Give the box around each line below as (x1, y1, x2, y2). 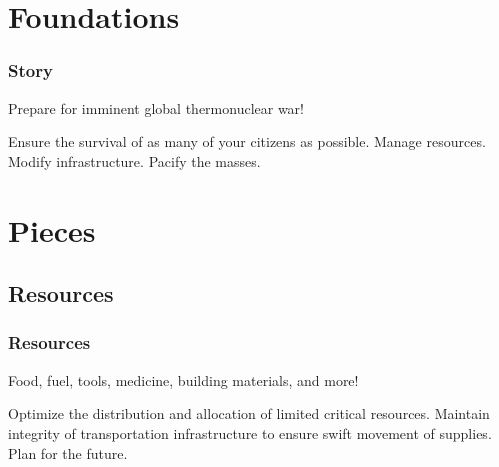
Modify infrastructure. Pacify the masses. (8, 150, 261, 171)
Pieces (8, 209, 96, 250)
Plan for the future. (8, 442, 128, 463)
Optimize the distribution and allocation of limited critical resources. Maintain (8, 403, 490, 424)
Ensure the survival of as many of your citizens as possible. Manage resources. (8, 131, 486, 152)
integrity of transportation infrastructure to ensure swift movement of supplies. (8, 422, 492, 443)
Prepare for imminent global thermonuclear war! (8, 97, 305, 118)
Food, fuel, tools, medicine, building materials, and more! (8, 369, 359, 390)
